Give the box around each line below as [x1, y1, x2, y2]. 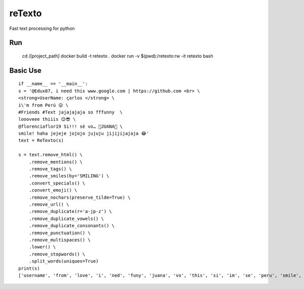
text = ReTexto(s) [18, 137, 64, 143]
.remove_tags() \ [28, 166, 72, 172]
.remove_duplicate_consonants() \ [28, 223, 115, 229]
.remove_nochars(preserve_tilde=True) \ [28, 194, 131, 200]
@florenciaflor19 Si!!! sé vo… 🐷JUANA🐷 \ [18, 123, 123, 129]
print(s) [18, 265, 40, 271]
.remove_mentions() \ [28, 159, 83, 165]
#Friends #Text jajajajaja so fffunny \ [18, 109, 123, 115]
